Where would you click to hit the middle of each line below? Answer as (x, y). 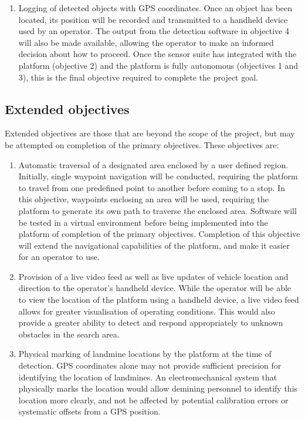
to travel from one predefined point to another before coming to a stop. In (152, 187)
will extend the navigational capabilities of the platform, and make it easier (154, 245)
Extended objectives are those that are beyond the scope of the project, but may (150, 133)
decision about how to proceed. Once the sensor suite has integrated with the (157, 54)
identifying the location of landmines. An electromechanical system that (148, 377)
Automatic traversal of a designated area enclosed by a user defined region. (153, 164)
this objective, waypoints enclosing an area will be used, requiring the (144, 199)
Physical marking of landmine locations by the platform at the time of (145, 354)
